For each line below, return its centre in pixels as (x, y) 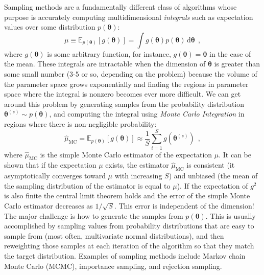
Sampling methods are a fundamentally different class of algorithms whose (121, 7)
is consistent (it (211, 165)
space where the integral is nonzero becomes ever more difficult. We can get (123, 94)
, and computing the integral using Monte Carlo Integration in (147, 114)
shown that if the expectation (50, 165)
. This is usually (231, 215)
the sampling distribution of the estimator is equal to (87, 185)
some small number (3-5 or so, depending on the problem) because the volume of (131, 73)
